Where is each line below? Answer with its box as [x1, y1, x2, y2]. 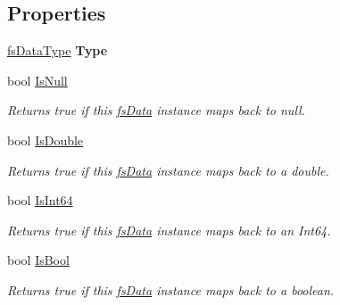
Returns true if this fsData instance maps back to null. [7, 101, 305, 120]
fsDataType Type [7, 41, 108, 60]
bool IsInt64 [7, 191, 73, 210]
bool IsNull [7, 70, 68, 89]
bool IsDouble [7, 130, 84, 149]
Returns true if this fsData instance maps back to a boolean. [7, 280, 335, 299]
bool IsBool [7, 251, 70, 269]
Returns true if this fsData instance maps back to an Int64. [7, 220, 331, 239]
